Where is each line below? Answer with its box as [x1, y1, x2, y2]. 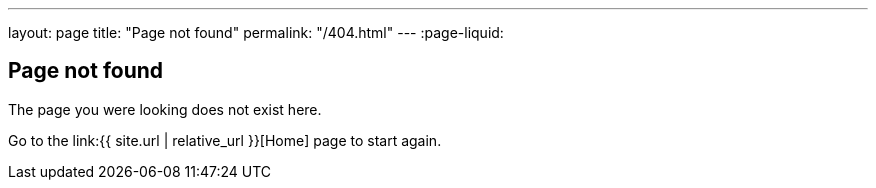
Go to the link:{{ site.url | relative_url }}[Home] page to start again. [8, 131, 442, 149]
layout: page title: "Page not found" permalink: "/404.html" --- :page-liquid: [8, 24, 504, 41]
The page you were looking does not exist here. [8, 100, 322, 118]
